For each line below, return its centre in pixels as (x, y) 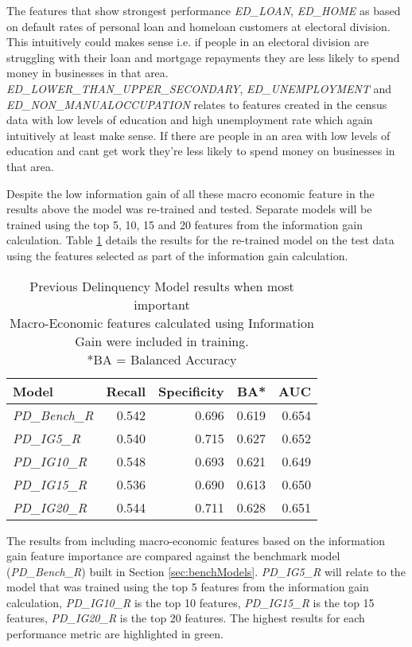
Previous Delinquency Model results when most (162, 286)
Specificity (191, 391)
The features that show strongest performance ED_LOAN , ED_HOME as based (204, 10)
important (162, 304)
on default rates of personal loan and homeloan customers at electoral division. (198, 26)
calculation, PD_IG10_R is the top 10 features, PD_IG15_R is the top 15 (190, 602)
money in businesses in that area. (87, 73)
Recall (126, 391)
